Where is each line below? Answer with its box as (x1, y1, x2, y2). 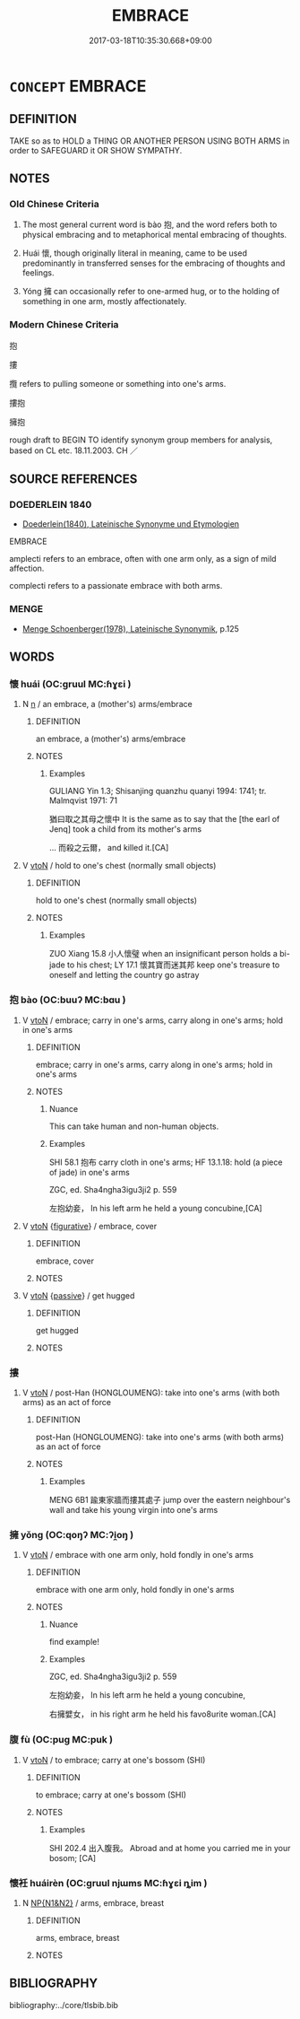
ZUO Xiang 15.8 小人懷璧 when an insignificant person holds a (48, 948, 278, 959)
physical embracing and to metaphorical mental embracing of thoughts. (21, 230, 287, 240)
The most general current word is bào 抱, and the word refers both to (21, 219, 278, 230)
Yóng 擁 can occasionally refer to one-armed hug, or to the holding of (21, 286, 280, 297)
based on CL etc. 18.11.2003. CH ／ (9, 445, 139, 456)
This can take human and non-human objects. (48, 1121, 219, 1132)
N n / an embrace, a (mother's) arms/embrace (21, 699, 193, 710)
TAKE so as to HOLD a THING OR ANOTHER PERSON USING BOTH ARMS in (9, 135, 290, 146)
